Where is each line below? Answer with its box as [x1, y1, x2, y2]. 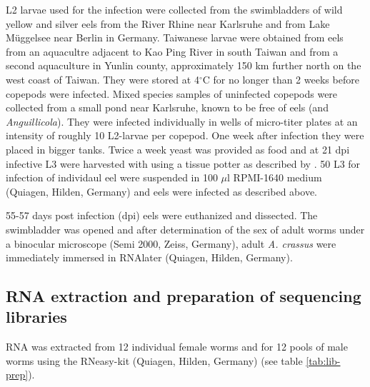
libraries [6, 306, 67, 328]
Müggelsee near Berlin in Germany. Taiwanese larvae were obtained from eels [6, 30, 344, 45]
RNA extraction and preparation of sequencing [6, 285, 361, 307]
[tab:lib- [306, 353, 341, 368]
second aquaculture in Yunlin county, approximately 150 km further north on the [6, 58, 361, 73]
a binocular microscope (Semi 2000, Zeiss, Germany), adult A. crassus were [6, 236, 336, 251]
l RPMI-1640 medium [227, 170, 322, 185]
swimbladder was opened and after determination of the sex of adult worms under [6, 221, 365, 236]
